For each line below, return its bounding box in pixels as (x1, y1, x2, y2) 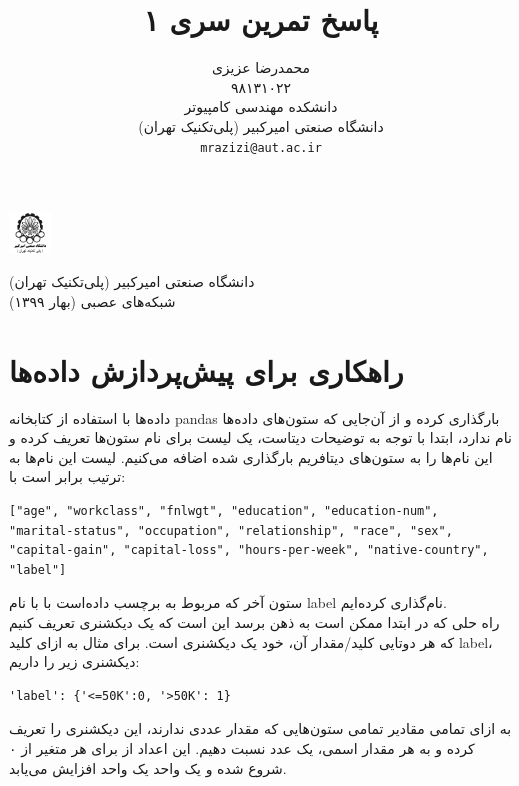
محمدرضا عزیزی (211, 57, 311, 78)
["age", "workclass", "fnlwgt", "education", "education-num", (9, 504, 439, 518)
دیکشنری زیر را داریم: (9, 651, 140, 672)
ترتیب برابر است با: (9, 466, 126, 487)
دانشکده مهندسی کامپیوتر (184, 96, 338, 117)
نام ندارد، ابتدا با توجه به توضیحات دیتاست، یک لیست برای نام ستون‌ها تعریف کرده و (9, 427, 512, 448)
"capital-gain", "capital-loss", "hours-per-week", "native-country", (9, 543, 489, 558)
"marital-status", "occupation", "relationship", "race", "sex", (9, 523, 453, 538)
